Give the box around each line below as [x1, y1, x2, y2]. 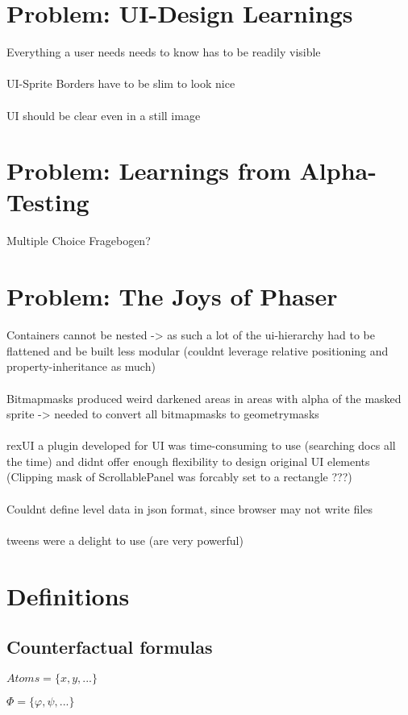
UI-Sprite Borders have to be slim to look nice [6, 75, 235, 92]
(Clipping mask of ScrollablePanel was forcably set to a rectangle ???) [6, 468, 352, 485]
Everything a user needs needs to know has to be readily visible [6, 44, 321, 60]
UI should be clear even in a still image [6, 106, 201, 123]
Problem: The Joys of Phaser [6, 280, 338, 313]
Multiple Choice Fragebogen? [6, 232, 151, 249]
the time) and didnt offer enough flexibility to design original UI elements [6, 452, 370, 469]
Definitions [6, 579, 130, 612]
